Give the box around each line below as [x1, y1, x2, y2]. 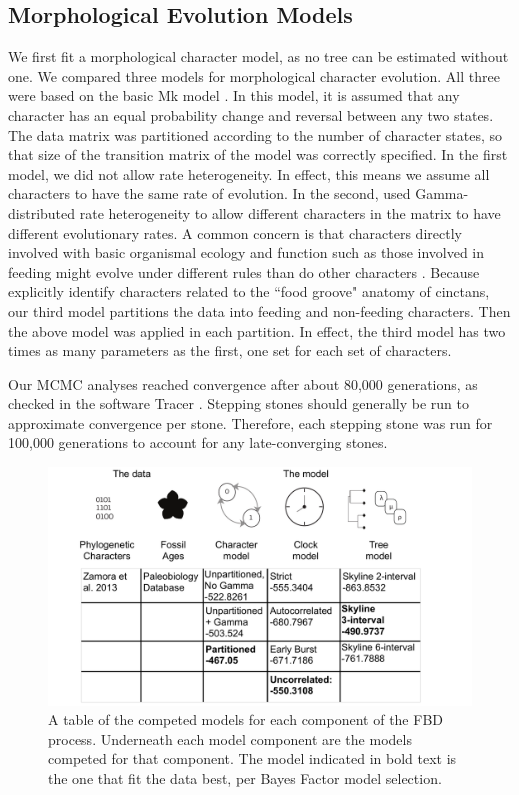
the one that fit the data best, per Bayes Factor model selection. [48, 767, 442, 788]
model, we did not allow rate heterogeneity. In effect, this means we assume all [8, 163, 490, 184]
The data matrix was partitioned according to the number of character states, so [8, 124, 503, 145]
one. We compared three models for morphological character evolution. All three [8, 65, 500, 86]
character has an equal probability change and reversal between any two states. [8, 104, 494, 125]
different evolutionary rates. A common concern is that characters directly [8, 222, 462, 243]
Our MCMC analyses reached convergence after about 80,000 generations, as [8, 373, 478, 394]
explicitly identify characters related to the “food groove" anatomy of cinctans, [8, 281, 490, 302]
